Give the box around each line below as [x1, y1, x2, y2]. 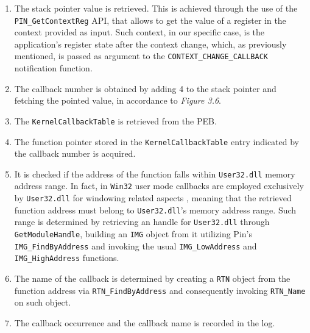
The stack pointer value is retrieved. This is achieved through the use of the [14, 2, 298, 14]
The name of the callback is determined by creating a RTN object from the [14, 272, 291, 285]
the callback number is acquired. [14, 147, 136, 160]
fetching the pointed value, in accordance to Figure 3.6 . [14, 94, 222, 107]
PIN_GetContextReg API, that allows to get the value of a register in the [14, 13, 286, 26]
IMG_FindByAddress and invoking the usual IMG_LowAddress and [14, 239, 257, 252]
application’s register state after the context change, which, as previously [14, 37, 287, 50]
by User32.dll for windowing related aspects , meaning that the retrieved [14, 192, 292, 204]
